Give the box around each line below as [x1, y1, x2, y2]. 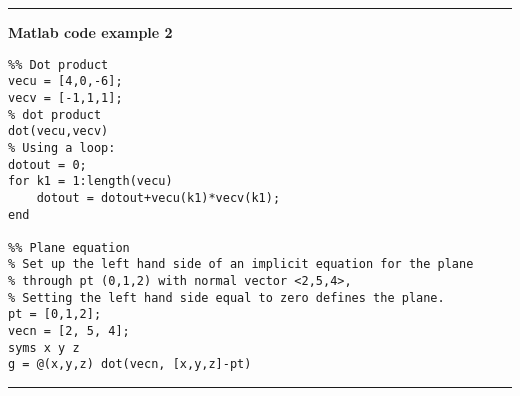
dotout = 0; [8, 157, 87, 172]
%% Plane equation [8, 240, 130, 255]
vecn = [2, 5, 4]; [8, 324, 130, 339]
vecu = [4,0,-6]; [8, 74, 123, 89]
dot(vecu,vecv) [8, 124, 109, 139]
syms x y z [8, 340, 80, 355]
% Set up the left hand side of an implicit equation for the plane [8, 257, 474, 272]
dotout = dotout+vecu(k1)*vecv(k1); [36, 190, 281, 205]
